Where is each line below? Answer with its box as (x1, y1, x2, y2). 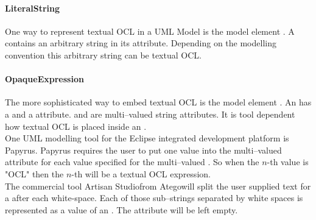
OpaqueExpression (5, 73, 84, 85)
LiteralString (5, 1, 60, 14)
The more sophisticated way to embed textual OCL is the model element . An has (5, 96, 312, 108)
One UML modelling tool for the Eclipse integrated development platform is (5, 132, 289, 144)
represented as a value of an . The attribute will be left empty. (5, 203, 238, 216)
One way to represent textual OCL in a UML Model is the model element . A (5, 24, 295, 37)
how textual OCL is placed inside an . (5, 119, 147, 132)
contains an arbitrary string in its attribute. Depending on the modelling (5, 37, 276, 49)
